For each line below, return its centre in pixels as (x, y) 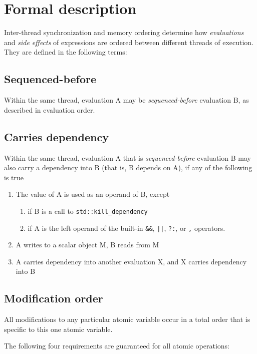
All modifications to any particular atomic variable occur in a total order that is (127, 319)
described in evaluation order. (50, 109)
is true (14, 177)
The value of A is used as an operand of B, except (93, 194)
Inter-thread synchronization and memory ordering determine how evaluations (124, 32)
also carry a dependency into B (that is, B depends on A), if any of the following (128, 167)
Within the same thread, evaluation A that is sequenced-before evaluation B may (127, 157)
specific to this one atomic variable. (58, 329)
